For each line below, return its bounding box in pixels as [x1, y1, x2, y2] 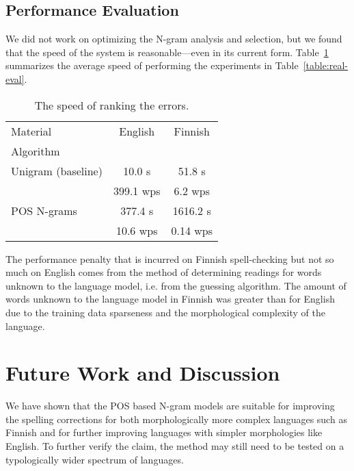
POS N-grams [11, 202, 77, 218]
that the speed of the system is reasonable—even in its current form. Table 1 [5, 44, 329, 59]
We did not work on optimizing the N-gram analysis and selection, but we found [5, 31, 342, 46]
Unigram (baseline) [11, 162, 103, 179]
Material [11, 123, 52, 139]
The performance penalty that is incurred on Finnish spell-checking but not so [5, 251, 334, 266]
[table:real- [303, 58, 349, 73]
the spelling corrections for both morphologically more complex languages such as [5, 411, 347, 426]
